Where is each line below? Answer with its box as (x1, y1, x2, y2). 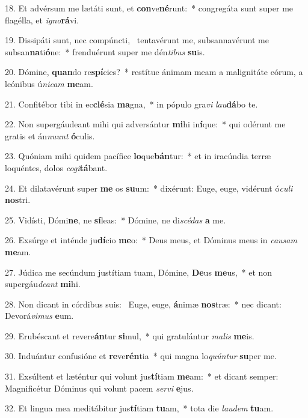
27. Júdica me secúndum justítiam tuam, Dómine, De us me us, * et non (5, 265, 273, 278)
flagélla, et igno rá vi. (5, 13, 79, 26)
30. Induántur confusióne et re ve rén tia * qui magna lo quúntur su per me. (5, 350, 277, 362)
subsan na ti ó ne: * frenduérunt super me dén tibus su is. (5, 45, 205, 58)
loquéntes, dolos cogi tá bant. (5, 161, 108, 174)
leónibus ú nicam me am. (5, 77, 93, 89)
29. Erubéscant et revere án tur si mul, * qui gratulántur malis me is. (5, 329, 254, 342)
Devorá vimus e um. (5, 309, 74, 322)
